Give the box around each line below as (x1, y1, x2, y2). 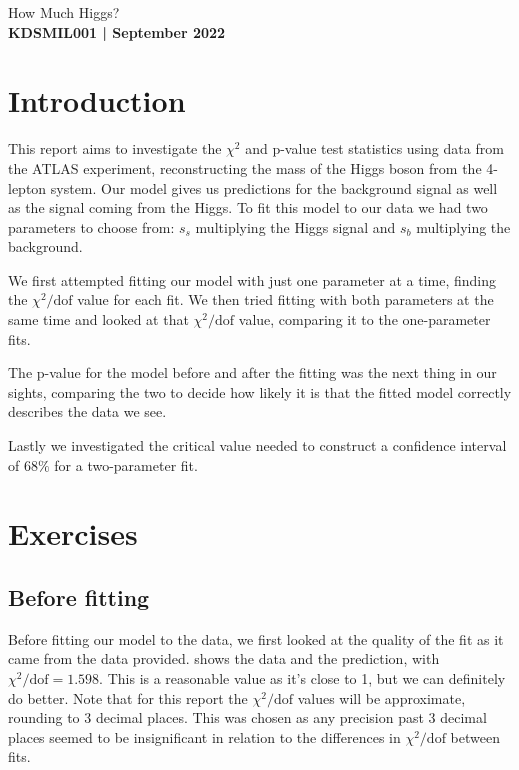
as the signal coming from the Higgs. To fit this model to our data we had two (8, 197, 488, 218)
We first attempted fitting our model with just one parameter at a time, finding (8, 269, 496, 290)
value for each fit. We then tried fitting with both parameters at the (77, 289, 494, 310)
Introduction (8, 80, 186, 121)
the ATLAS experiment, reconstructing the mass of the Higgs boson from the (8, 157, 482, 178)
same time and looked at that (8, 309, 189, 330)
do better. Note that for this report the (8, 687, 248, 708)
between (450, 726, 500, 747)
